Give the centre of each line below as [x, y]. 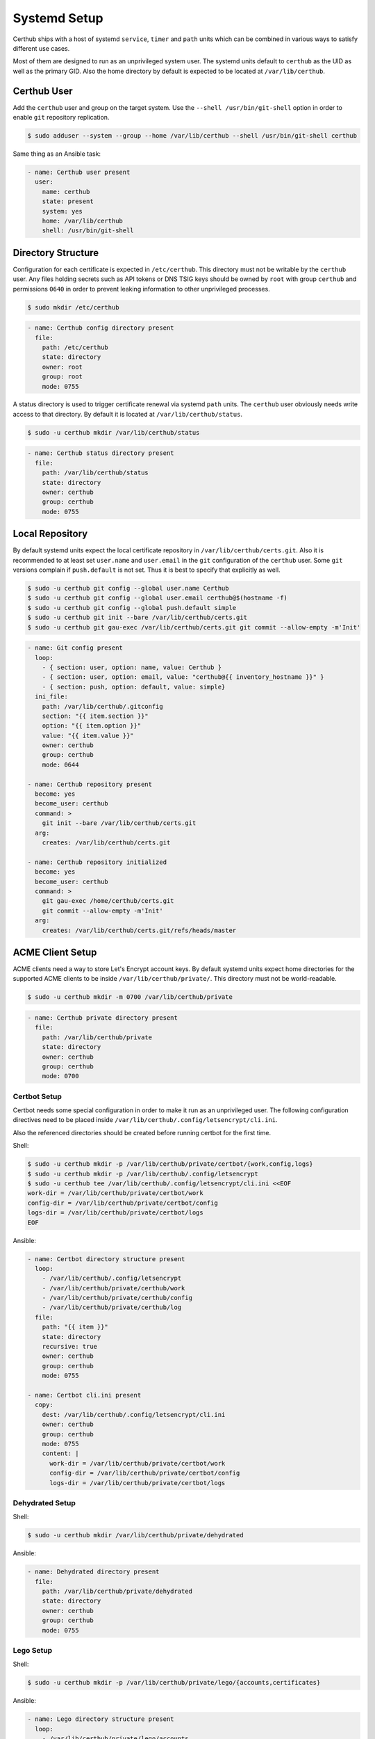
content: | [60, 1453]
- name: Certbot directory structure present [106, 1259]
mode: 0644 [60, 764]
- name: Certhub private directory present [103, 1018]
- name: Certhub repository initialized [97, 862]
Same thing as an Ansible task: [57, 154]
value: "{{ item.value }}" [88, 735]
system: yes [62, 211]
